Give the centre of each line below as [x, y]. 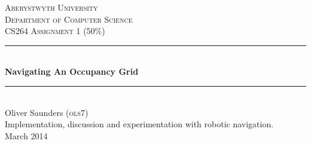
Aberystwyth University [51, 7]
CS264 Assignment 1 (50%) [55, 31]
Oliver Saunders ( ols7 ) [47, 112]
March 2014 [26, 135]
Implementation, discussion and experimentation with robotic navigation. [139, 124]
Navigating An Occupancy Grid [72, 71]
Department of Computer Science [69, 19]
